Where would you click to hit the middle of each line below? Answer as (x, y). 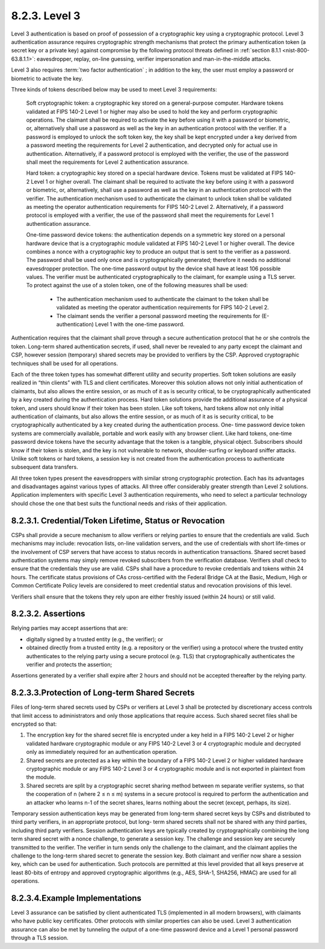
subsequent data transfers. (45, 467)
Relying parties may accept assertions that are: (70, 628)
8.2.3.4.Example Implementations (76, 898)
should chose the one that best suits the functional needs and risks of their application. (119, 503)
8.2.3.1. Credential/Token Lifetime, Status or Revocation (118, 521)
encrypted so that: (34, 724)
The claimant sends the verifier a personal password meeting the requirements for (158, 316)
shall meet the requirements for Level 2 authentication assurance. (107, 162)
